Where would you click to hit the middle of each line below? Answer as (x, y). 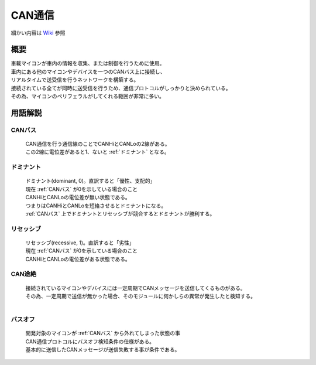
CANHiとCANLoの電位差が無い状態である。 (78, 197)
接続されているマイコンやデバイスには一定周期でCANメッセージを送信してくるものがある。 (135, 288)
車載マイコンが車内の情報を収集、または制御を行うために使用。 (88, 63)
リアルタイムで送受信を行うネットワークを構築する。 (75, 80)
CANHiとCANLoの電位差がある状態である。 (78, 259)
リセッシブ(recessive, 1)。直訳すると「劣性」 (80, 243)
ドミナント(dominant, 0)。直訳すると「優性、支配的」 (90, 181)
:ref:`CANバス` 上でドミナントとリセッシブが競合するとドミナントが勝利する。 (120, 213)
